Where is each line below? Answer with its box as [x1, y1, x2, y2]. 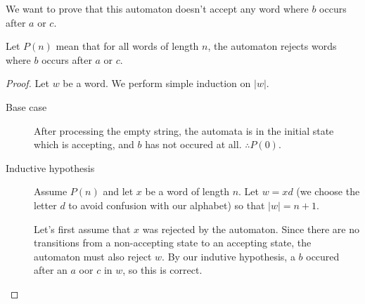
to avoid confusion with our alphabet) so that [68, 197, 265, 212]
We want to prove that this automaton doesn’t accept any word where [6, 1, 309, 15]
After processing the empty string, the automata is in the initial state [34, 123, 334, 138]
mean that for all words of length [56, 39, 199, 53]
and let [103, 184, 134, 199]
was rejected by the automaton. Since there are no [142, 221, 359, 236]
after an [34, 263, 68, 277]
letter [34, 197, 57, 212]
